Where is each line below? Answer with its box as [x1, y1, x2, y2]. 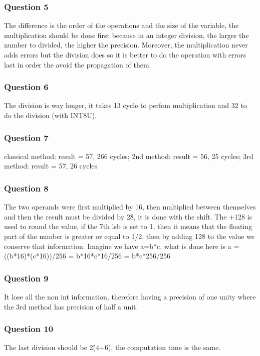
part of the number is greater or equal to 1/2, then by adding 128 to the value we [4, 231, 254, 241]
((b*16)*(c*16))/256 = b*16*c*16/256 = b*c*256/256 [4, 250, 171, 261]
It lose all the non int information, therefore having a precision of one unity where [4, 291, 256, 301]
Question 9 [4, 271, 49, 284]
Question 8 [4, 181, 49, 194]
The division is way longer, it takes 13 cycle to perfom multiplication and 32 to [4, 100, 247, 110]
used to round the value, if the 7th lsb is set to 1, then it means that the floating [4, 221, 252, 231]
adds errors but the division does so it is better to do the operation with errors [4, 49, 246, 59]
